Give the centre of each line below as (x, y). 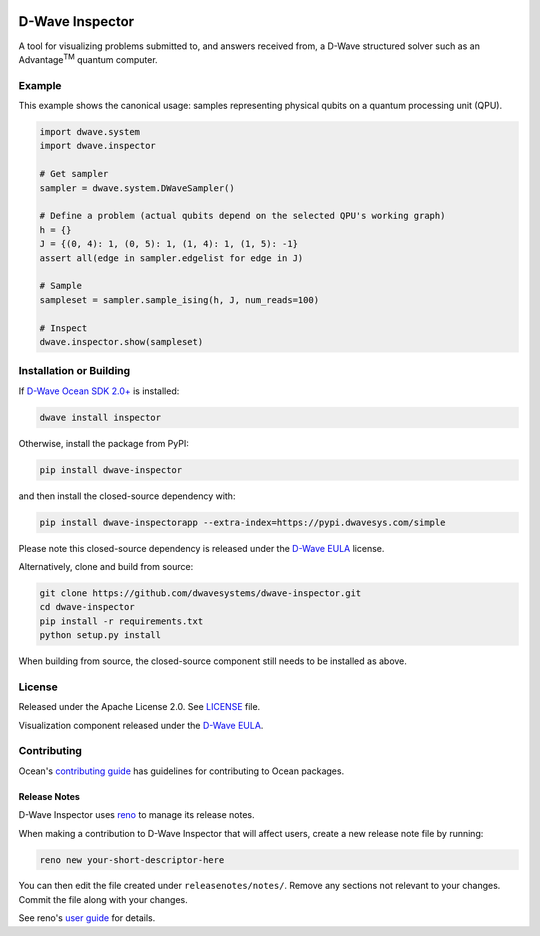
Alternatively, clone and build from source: (106, 566)
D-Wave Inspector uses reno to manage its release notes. (136, 815)
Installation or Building (74, 371)
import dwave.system (89, 132)
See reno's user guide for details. (87, 918)
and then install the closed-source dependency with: (127, 496)
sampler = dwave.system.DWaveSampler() (137, 188)
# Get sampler (74, 174)
